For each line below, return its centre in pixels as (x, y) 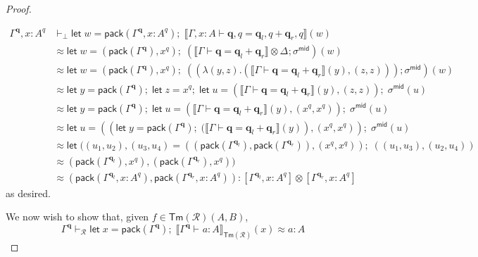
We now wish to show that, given (77, 217)
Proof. (19, 8)
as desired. (28, 193)
